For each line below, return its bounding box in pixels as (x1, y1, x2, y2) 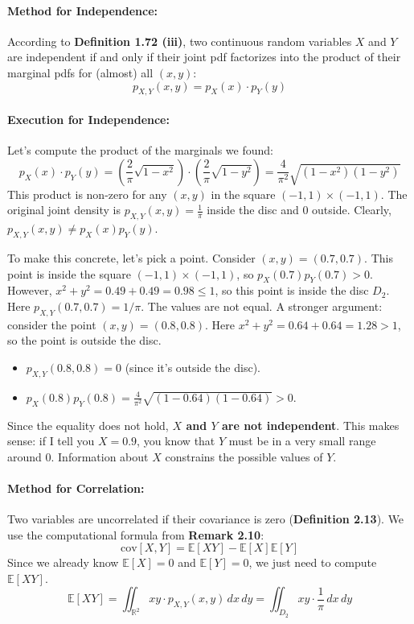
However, (7, 282, 52, 299)
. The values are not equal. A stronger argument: (141, 297, 383, 314)
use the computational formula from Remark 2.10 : (7, 526, 264, 543)
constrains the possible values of (165, 448, 323, 465)
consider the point (7, 316, 96, 333)
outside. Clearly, (312, 201, 391, 218)
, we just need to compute (248, 554, 377, 571)
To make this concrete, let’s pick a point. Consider (7, 249, 256, 266)
